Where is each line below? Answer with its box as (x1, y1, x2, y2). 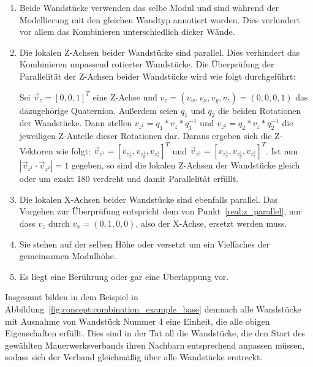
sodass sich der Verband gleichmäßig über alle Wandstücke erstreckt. (5, 350, 263, 363)
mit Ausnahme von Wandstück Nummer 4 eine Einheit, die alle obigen (5, 314, 270, 327)
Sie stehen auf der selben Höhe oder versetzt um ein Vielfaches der (19, 237, 270, 250)
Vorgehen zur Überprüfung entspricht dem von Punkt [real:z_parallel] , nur (19, 205, 302, 218)
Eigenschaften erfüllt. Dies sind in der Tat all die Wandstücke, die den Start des (5, 327, 306, 339)
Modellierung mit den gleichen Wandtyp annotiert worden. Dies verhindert (19, 13, 301, 26)
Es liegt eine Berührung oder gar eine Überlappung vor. (19, 270, 229, 282)
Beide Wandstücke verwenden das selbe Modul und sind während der (19, 1, 279, 13)
